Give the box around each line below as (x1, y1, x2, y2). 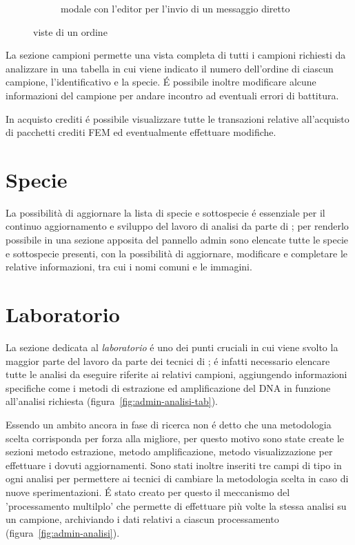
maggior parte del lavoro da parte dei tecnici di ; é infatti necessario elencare (6, 353, 330, 368)
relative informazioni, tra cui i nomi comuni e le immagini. (6, 259, 252, 274)
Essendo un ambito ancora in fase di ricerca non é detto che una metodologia (6, 417, 332, 431)
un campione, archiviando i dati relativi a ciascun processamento (6, 512, 279, 526)
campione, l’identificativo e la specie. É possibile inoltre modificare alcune (6, 75, 316, 89)
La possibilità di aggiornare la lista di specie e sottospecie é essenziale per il (6, 205, 325, 219)
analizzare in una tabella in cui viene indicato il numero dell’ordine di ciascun (6, 61, 334, 75)
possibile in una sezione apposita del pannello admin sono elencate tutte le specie (6, 232, 349, 247)
